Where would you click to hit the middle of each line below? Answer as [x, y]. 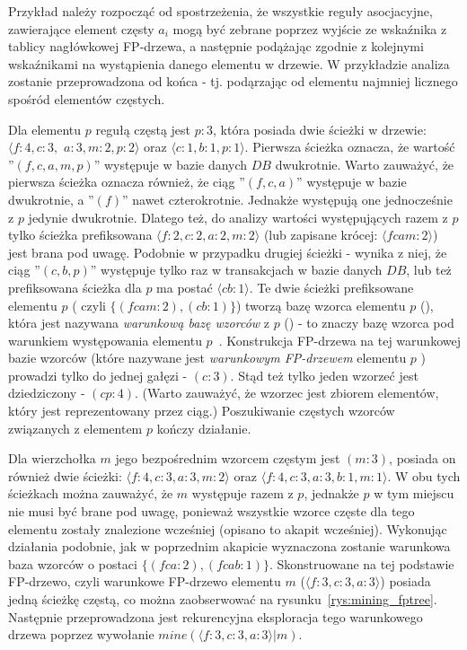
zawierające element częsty [81, 28]
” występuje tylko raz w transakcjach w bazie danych [236, 270]
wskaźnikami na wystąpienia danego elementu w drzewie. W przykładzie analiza [229, 63]
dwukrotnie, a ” [51, 199]
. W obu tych [424, 475]
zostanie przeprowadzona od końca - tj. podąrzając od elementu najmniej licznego [233, 81]
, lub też [429, 270]
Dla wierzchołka [52, 458]
